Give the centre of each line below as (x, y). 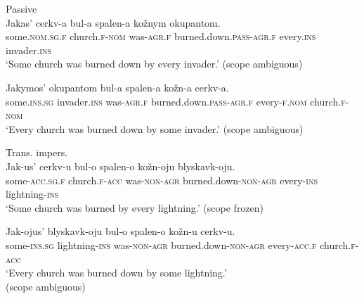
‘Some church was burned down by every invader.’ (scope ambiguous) (154, 64)
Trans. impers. (37, 152)
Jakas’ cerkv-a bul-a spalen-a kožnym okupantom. (113, 22)
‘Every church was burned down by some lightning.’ (116, 273)
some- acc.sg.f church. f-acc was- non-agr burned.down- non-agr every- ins (162, 180)
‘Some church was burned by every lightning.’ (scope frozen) (135, 207)
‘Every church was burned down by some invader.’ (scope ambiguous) (155, 128)
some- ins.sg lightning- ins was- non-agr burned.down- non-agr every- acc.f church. (178, 244)
